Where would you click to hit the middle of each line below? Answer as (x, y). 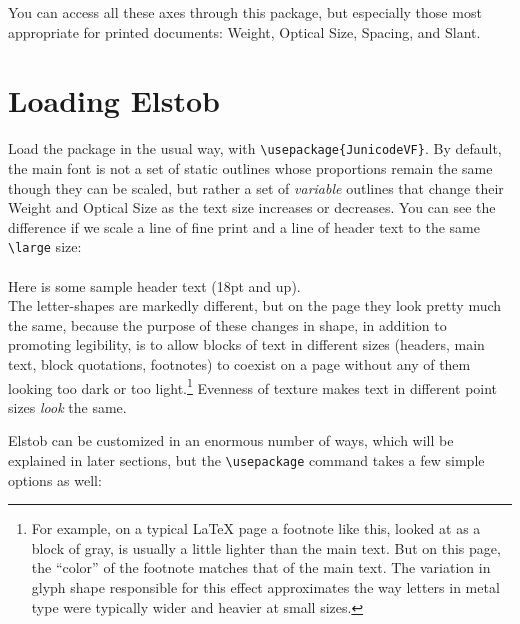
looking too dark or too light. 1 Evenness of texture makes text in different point (253, 386)
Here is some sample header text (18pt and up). (154, 285)
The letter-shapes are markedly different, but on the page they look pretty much (255, 305)
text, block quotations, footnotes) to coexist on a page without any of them (239, 363)
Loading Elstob (114, 100)
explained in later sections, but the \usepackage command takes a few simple (246, 460)
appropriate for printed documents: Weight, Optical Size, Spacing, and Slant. (244, 31)
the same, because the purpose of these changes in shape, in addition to (227, 324)
